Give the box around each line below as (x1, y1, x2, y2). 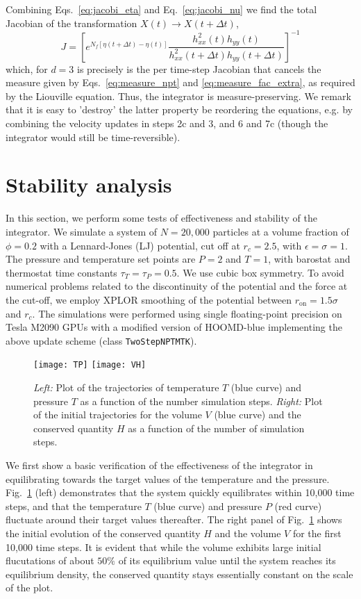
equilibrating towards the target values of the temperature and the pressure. (6, 471, 330, 486)
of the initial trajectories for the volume (33, 407, 202, 422)
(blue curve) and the (214, 407, 301, 422)
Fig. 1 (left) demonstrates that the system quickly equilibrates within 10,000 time (6, 485, 355, 500)
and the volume (215, 525, 281, 540)
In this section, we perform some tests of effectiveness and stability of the (6, 211, 318, 225)
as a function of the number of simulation (128, 420, 305, 435)
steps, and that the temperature (6, 498, 142, 513)
